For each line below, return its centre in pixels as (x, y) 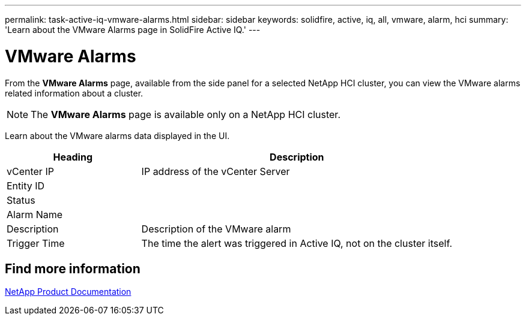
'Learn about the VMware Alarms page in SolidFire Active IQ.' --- (133, 30)
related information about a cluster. (74, 93)
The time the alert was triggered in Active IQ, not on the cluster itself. (297, 243)
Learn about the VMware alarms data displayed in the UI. (117, 135)
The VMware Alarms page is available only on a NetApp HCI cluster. (186, 114)
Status (21, 200)
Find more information (73, 268)
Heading (73, 157)
